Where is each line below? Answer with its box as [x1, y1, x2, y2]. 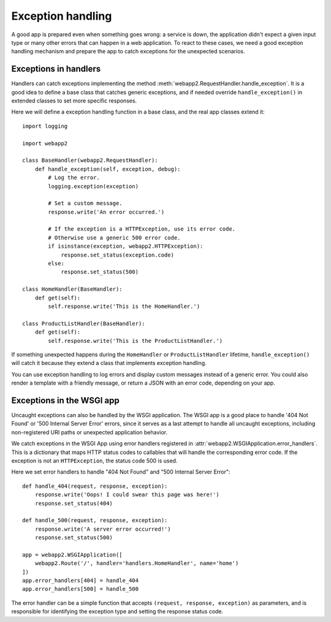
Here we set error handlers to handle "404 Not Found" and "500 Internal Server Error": [11, 468, 230, 475]
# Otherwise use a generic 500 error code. [48, 234, 181, 241]
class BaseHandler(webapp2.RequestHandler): [22, 157, 159, 164]
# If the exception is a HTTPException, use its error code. [48, 226, 236, 232]
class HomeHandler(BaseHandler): [22, 286, 123, 293]
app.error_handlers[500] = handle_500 [22, 586, 139, 593]
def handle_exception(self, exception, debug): [34, 166, 181, 172]
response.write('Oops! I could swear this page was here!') [34, 491, 220, 498]
